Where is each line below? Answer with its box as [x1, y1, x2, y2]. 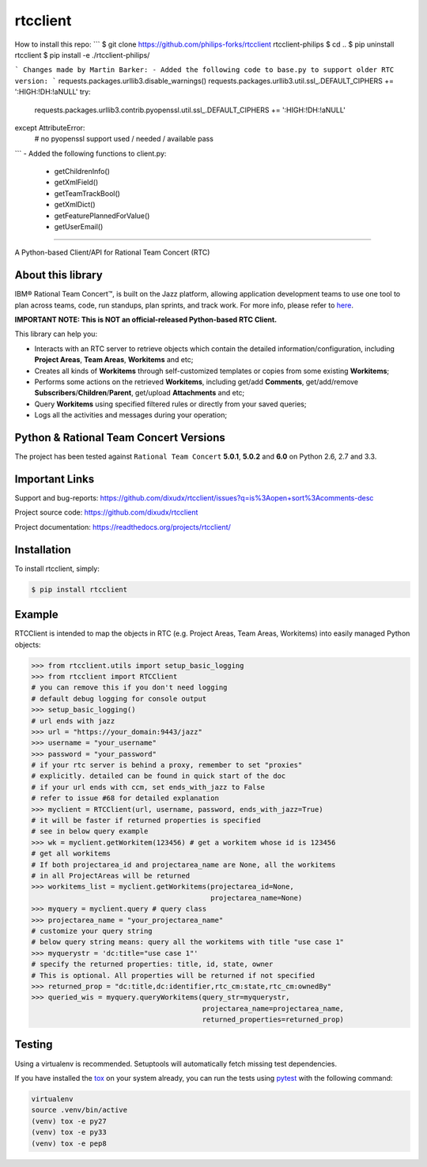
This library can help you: [14, 329, 98, 339]
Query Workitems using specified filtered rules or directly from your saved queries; [34, 399, 307, 409]
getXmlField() [54, 178, 99, 187]
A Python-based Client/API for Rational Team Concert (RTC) [14, 247, 210, 257]
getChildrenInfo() [54, 167, 111, 176]
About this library [14, 269, 103, 282]
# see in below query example [31, 827, 149, 836]
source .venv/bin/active [31, 1105, 128, 1115]
